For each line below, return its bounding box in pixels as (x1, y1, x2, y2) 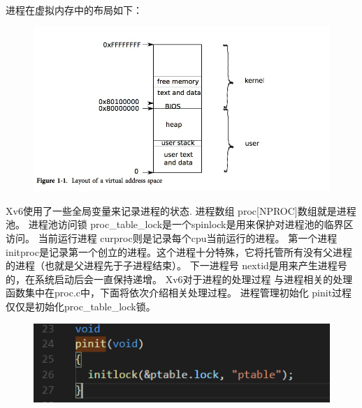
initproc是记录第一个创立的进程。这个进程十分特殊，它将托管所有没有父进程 (6, 244, 352, 259)
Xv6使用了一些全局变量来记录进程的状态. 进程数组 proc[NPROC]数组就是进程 (6, 203, 356, 218)
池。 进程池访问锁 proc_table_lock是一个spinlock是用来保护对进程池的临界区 (6, 217, 354, 232)
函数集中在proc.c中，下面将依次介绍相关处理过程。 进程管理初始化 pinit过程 (6, 285, 352, 300)
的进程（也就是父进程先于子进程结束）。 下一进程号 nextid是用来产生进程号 (6, 258, 347, 273)
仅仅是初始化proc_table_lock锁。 (6, 299, 156, 313)
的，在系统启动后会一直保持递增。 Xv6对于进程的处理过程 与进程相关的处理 (6, 271, 353, 286)
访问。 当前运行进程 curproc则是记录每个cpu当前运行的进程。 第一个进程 (6, 230, 338, 245)
